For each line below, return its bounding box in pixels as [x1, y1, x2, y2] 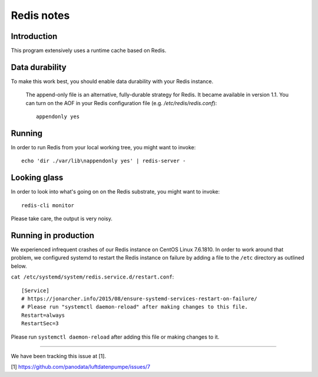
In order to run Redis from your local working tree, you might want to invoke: [11, 144, 196, 151]
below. [11, 263, 27, 270]
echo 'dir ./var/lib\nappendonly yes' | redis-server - [21, 158, 186, 165]
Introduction [11, 31, 58, 41]
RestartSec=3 [21, 320, 59, 327]
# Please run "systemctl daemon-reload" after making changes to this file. [21, 304, 249, 310]
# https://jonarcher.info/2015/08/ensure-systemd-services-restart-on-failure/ [21, 295, 257, 302]
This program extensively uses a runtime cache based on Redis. [11, 47, 167, 54]
